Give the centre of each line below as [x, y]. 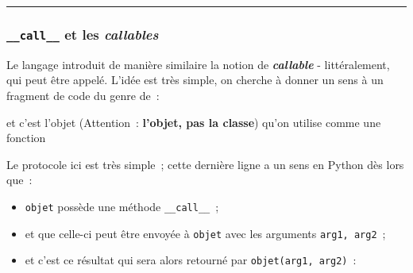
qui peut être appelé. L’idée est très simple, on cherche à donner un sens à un [195, 80]
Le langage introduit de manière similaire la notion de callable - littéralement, [198, 64]
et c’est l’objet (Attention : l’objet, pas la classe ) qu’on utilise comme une [194, 122]
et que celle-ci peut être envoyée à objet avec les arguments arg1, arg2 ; [205, 233]
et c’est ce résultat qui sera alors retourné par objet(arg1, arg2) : [191, 260]
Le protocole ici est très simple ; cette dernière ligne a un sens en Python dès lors [205, 164]
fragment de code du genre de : [83, 95]
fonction [26, 138]
